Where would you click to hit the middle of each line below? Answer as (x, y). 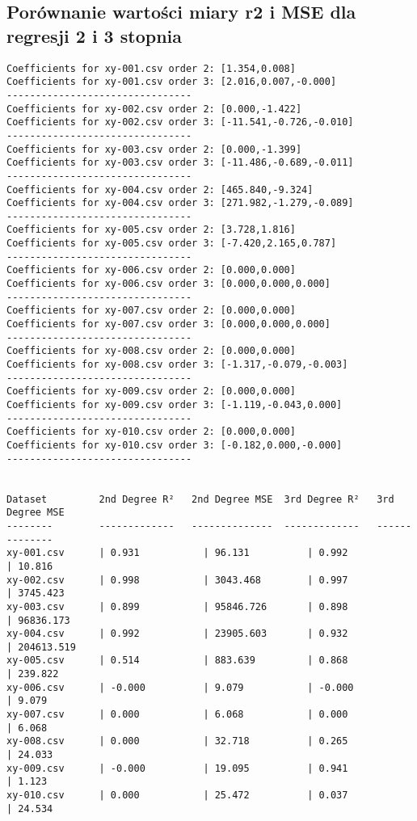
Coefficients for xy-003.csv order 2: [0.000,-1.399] (154, 149)
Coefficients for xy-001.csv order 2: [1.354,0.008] (151, 68)
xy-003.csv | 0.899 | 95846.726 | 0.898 (177, 606)
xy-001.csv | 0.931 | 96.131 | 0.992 (177, 553)
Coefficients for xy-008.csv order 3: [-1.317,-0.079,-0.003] (177, 365)
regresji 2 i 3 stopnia (95, 35)
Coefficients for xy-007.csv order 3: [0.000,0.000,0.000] (168, 324)
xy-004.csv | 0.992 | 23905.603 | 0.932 (177, 634)
